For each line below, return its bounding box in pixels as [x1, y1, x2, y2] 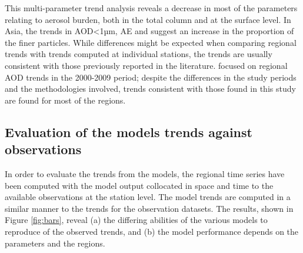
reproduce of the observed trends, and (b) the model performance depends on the [5, 225, 299, 237]
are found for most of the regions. [5, 94, 126, 106]
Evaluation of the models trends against [5, 122, 252, 141]
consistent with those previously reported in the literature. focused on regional [5, 59, 288, 71]
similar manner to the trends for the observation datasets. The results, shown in [5, 202, 294, 214]
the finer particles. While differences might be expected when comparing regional [5, 36, 297, 48]
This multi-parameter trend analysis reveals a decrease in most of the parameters [5, 2, 298, 14]
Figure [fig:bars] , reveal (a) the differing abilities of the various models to [5, 214, 268, 226]
